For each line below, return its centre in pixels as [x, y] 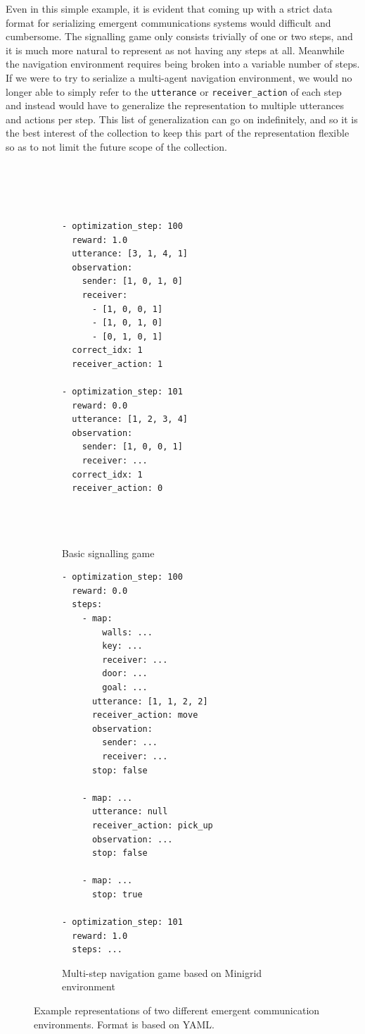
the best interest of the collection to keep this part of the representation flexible [178, 133]
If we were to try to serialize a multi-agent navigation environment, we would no [179, 77]
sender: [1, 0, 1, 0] [132, 281]
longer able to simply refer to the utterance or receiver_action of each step [174, 91]
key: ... [122, 646]
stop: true [117, 894]
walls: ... [127, 632]
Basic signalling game [108, 553]
